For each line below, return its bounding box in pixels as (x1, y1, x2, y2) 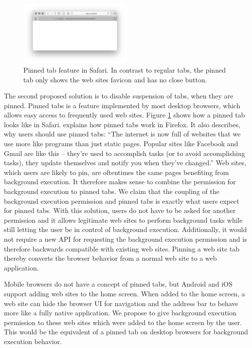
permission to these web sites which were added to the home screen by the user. (4, 317, 242, 327)
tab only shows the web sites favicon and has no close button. (23, 74, 207, 84)
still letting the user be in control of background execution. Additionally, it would (4, 224, 247, 234)
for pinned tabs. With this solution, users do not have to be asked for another (4, 205, 236, 215)
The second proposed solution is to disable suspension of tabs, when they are (4, 91, 234, 101)
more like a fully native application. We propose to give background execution (4, 308, 236, 318)
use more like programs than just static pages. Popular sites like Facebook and (4, 138, 238, 149)
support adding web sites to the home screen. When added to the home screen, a (4, 288, 245, 298)
